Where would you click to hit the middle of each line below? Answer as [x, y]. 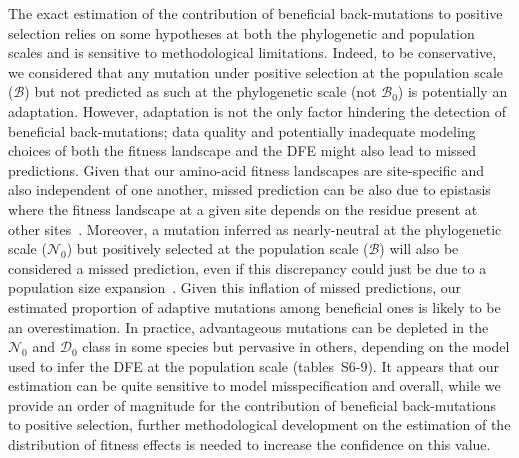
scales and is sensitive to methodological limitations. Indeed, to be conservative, [252, 52]
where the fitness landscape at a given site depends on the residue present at [243, 208]
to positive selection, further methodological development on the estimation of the [259, 424]
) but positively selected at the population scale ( [217, 248]
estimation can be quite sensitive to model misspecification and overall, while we [254, 385]
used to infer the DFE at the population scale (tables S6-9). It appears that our [254, 365]
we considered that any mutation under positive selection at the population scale [256, 71]
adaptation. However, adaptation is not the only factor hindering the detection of [257, 110]
